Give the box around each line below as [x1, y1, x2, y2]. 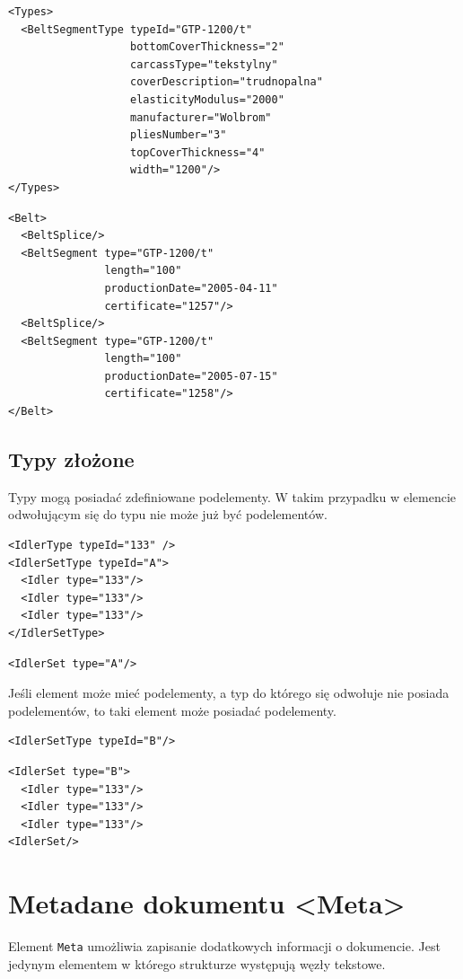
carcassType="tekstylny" [130, 57, 278, 71]
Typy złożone [8, 445, 135, 473]
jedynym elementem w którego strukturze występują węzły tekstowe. [8, 954, 386, 973]
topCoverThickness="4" [130, 146, 266, 159]
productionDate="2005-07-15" [104, 369, 278, 383]
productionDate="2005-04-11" [104, 281, 278, 295]
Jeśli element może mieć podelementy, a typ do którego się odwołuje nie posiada [8, 684, 450, 702]
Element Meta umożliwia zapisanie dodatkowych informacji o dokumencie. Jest [8, 937, 441, 956]
